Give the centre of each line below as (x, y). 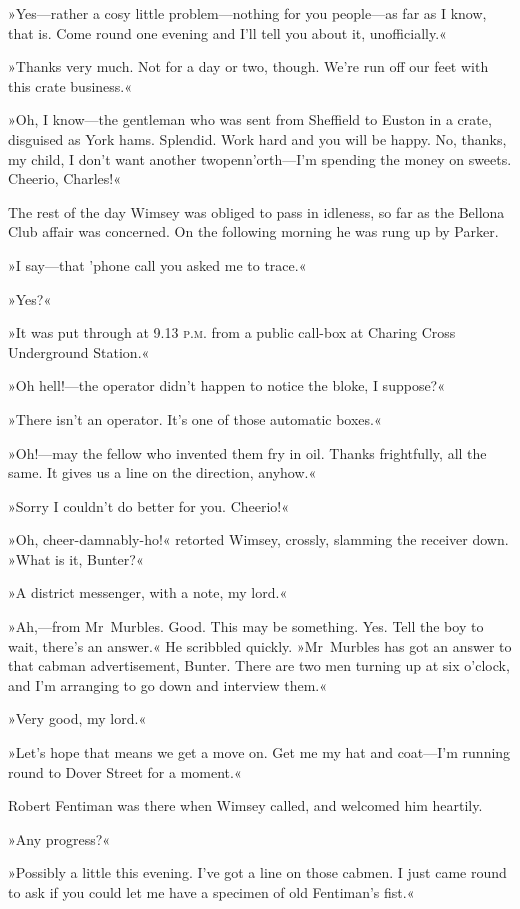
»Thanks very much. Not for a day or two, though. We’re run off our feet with (248, 66)
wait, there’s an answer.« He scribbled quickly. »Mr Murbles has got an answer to (260, 645)
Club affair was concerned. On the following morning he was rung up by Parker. (253, 231)
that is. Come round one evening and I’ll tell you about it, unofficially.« (227, 32)
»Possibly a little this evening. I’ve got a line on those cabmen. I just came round (257, 872)
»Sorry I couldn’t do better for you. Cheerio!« (149, 505)
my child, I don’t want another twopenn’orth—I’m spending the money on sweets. (260, 158)
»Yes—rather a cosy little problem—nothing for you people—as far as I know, (247, 13)
